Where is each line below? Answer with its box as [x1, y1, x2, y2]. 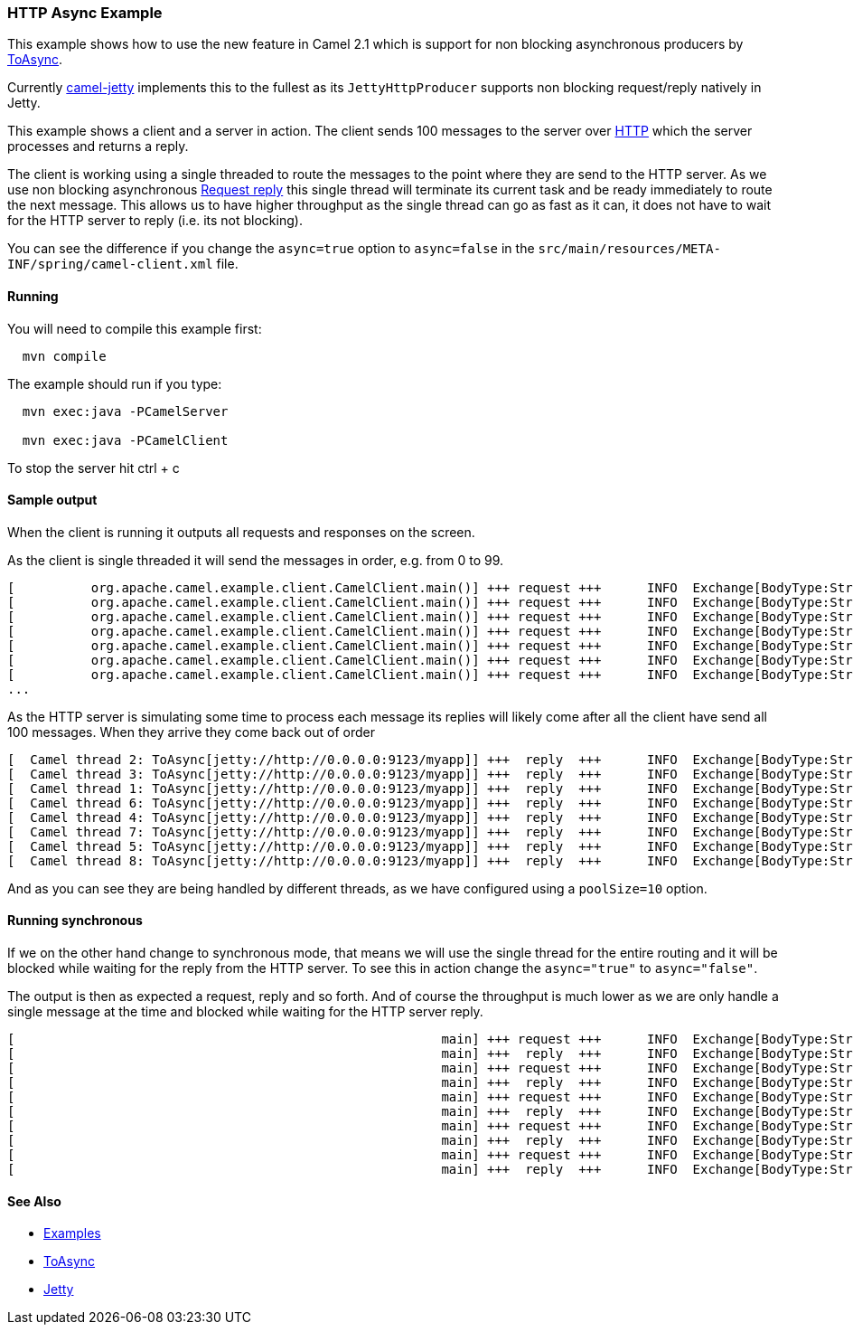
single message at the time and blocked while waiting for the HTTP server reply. [7, 1004, 483, 1020]
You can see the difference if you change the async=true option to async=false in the [7, 241, 535, 257]
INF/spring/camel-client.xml [7, 257, 213, 272]
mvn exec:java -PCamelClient [22, 432, 229, 448]
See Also [7, 1193, 61, 1209]
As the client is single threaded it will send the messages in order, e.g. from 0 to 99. [7, 552, 504, 568]
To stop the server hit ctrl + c [7, 459, 180, 476]
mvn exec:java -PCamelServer [22, 403, 229, 419]
